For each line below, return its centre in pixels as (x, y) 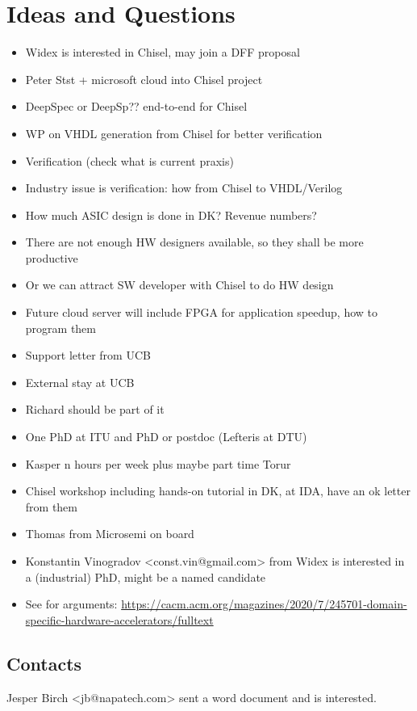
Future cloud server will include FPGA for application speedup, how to (202, 312)
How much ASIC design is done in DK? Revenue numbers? (171, 215)
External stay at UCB (80, 382)
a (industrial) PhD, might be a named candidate (146, 576)
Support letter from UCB (88, 355)
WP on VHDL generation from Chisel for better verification (174, 133)
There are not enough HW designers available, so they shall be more (194, 242)
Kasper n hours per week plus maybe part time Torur (158, 463)
